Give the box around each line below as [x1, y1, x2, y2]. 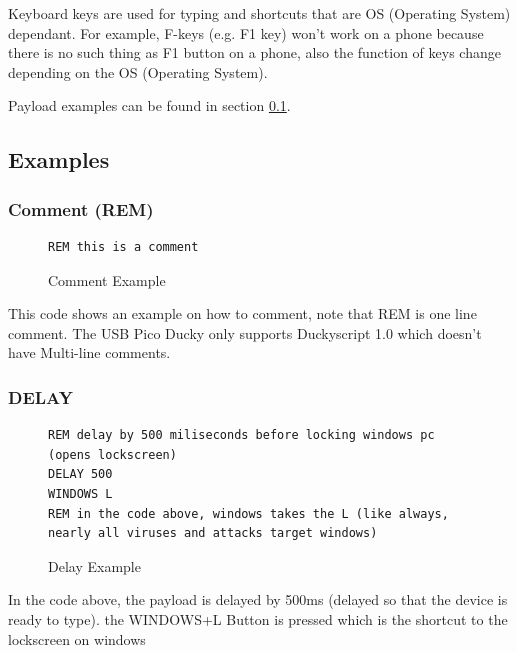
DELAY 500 [48, 467, 113, 482]
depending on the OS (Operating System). [8, 61, 268, 82]
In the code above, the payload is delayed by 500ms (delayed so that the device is [8, 589, 508, 610]
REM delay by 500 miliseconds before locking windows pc [48, 428, 435, 443]
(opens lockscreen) [48, 447, 177, 462]
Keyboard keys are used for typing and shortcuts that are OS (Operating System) [8, 3, 511, 23]
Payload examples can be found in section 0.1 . [8, 95, 291, 116]
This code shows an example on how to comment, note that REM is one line [8, 303, 477, 324]
